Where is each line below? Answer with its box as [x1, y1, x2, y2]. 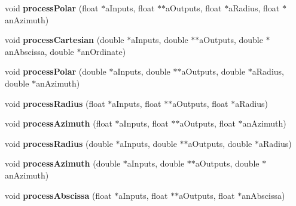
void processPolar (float [5, 2, 99, 14]
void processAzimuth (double [5, 157, 121, 170]
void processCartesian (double [5, 33, 124, 46]
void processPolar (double [5, 65, 106, 78]
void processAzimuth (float [5, 117, 112, 130]
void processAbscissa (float [5, 189, 112, 201]
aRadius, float [228, 2, 280, 14]
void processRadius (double [5, 137, 113, 149]
